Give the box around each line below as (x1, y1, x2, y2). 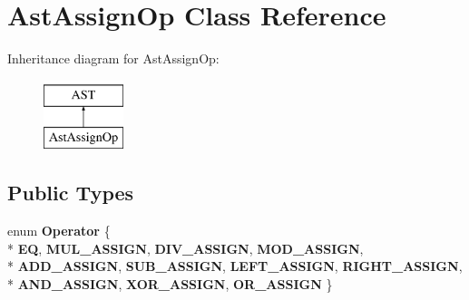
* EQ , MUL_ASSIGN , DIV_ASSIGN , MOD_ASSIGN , (7, 238, 364, 257)
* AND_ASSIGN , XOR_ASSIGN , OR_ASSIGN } (7, 274, 333, 293)
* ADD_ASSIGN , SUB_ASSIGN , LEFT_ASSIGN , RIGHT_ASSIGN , (7, 256, 463, 276)
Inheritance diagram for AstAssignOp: (7, 49, 220, 68)
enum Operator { (7, 221, 111, 240)
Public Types (7, 179, 134, 207)
